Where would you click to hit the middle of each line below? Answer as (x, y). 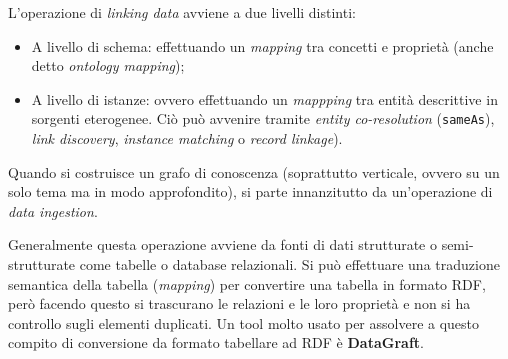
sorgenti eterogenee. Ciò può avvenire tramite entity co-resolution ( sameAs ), (263, 118)
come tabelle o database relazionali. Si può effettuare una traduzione (289, 264)
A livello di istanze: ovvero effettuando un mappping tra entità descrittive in (264, 98)
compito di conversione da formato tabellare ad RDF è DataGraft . (216, 342)
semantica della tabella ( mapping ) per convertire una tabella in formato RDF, (247, 283)
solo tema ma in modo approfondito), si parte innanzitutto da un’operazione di (250, 191)
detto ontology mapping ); (108, 65)
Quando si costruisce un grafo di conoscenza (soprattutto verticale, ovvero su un (254, 171)
